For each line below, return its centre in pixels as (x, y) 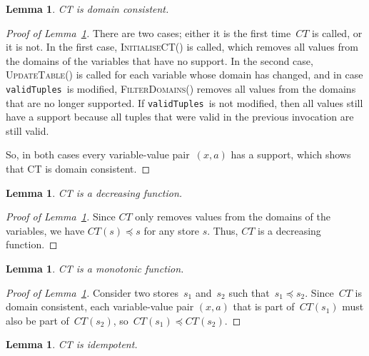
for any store (171, 230)
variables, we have (45, 230)
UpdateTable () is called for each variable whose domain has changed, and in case (184, 75)
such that (249, 292)
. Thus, (223, 230)
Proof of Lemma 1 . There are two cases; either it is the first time (148, 32)
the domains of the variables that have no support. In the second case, (160, 60)
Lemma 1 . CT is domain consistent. (87, 9)
